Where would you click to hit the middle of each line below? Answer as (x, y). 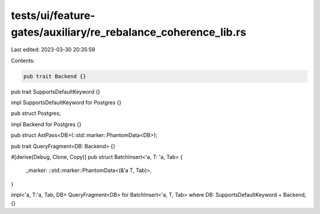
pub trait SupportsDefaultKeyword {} (56, 91)
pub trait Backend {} (55, 76)
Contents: (23, 60)
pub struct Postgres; (36, 113)
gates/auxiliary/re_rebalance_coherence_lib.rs (129, 32)
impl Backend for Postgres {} (46, 124)
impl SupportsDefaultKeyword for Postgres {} (66, 103)
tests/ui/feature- (53, 15)
